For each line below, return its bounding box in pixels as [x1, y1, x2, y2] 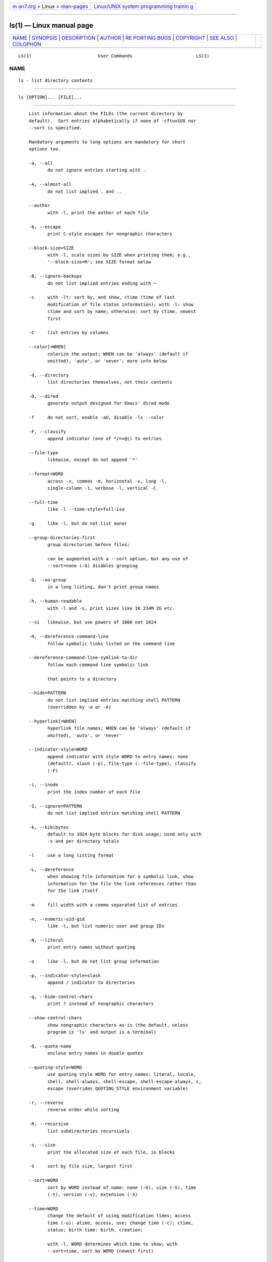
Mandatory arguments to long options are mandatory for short [28, 139, 186, 145]
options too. [28, 146, 61, 152]
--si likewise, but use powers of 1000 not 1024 [28, 619, 157, 625]
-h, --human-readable [28, 598, 83, 604]
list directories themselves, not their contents [47, 379, 172, 385]
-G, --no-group [28, 577, 66, 583]
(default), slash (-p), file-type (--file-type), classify [47, 761, 196, 767]
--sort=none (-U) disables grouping [47, 563, 138, 569]
